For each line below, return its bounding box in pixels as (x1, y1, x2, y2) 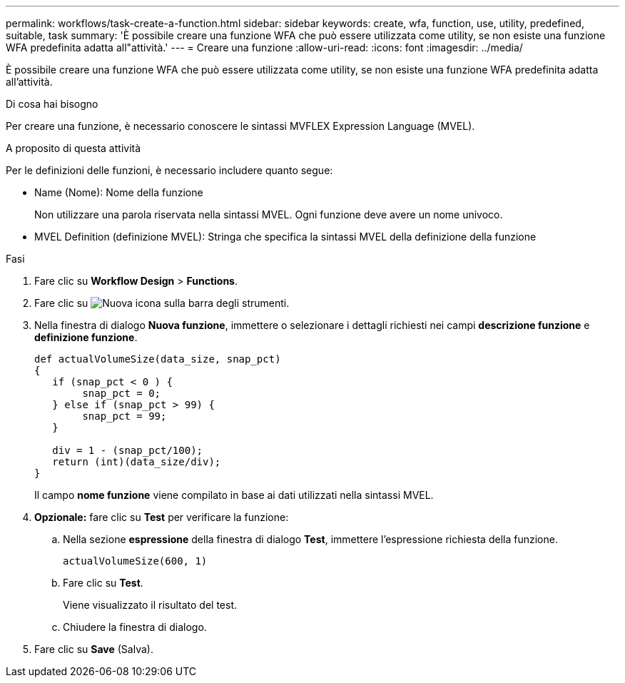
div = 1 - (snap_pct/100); (52, 445, 203, 456)
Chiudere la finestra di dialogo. (63, 621, 207, 633)
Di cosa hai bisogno (6, 98, 98, 110)
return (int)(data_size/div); (52, 456, 221, 467)
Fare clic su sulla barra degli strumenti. (34, 297, 290, 309)
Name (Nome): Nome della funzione (34, 186, 203, 198)
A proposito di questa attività (6, 142, 141, 154)
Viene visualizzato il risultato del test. (63, 599, 237, 611)
